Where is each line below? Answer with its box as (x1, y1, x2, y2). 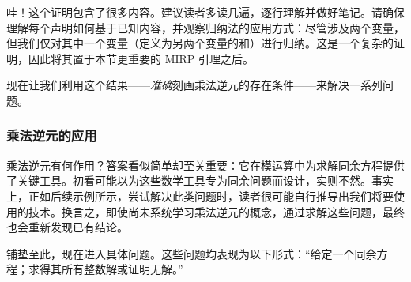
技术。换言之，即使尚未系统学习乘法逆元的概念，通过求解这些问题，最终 (28, 203, 405, 220)
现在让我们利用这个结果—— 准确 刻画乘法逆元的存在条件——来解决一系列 (6, 77, 383, 93)
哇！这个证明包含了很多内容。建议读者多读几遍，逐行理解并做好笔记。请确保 (6, 4, 405, 20)
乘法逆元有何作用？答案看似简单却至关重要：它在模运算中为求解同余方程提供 (6, 156, 405, 173)
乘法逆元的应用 (6, 126, 97, 145)
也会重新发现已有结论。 (6, 219, 128, 235)
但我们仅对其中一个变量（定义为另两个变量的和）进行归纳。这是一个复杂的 (6, 35, 394, 51)
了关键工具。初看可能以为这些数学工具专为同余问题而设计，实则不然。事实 (6, 172, 394, 189)
